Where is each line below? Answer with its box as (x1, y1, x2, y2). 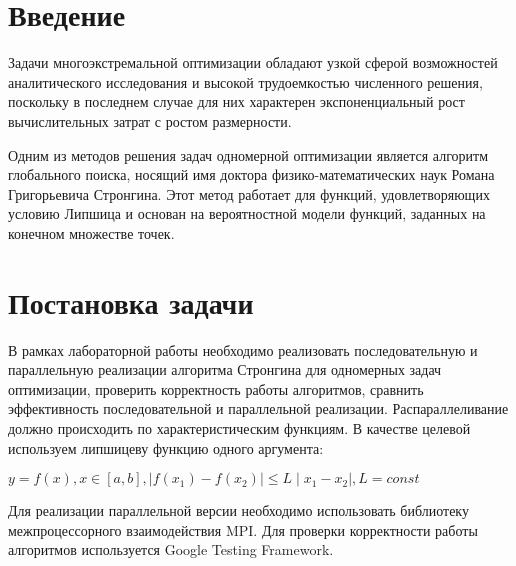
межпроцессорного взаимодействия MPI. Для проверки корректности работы (8, 519, 478, 540)
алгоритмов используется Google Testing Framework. (8, 539, 334, 560)
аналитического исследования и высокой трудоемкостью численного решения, (8, 71, 483, 92)
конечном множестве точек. (8, 222, 175, 243)
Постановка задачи (8, 281, 254, 322)
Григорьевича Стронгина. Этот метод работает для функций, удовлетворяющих (8, 183, 490, 204)
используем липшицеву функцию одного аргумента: (8, 437, 324, 458)
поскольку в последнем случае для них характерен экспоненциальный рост (8, 91, 465, 112)
